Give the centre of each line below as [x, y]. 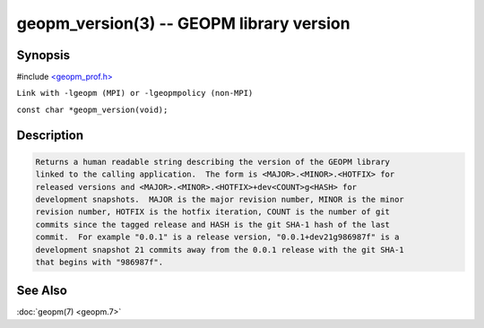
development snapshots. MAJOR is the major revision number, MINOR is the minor [220, 200]
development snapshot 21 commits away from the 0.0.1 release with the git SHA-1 [220, 250]
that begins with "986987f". [99, 262]
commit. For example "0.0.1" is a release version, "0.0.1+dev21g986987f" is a [217, 237]
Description [50, 135]
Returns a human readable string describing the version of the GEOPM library [212, 162]
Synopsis [43, 55]
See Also [42, 291]
